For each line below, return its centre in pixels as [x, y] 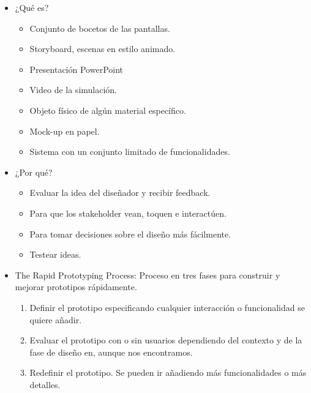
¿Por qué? [34, 172]
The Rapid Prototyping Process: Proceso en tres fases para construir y [148, 275]
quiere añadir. [56, 319]
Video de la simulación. [73, 90]
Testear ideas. [55, 254]
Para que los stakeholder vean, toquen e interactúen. [128, 213]
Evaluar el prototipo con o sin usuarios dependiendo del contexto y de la [166, 340]
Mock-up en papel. [65, 131]
